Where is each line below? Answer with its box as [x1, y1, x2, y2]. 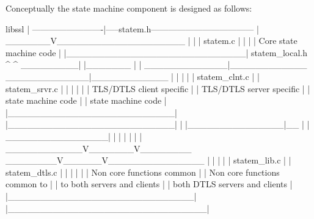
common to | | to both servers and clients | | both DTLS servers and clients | [5, 178, 293, 190]
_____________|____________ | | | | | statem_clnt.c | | [5, 70, 260, 82]
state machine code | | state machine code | [5, 94, 167, 107]
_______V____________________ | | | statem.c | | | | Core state [5, 34, 298, 47]
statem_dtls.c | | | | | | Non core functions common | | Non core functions [5, 165, 280, 178]
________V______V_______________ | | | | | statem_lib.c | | [5, 154, 291, 167]
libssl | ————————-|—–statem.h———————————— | [5, 22, 259, 35]
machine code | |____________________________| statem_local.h [5, 46, 307, 59]
